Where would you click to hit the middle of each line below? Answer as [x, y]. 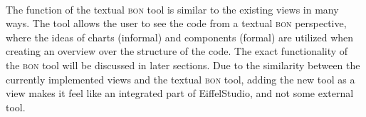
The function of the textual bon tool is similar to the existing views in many [172, 9]
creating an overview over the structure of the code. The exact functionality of [177, 51]
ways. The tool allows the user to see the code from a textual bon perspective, [176, 23]
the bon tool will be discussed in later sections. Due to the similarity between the [183, 65]
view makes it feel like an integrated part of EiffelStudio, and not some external [180, 93]
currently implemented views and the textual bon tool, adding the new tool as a [181, 79]
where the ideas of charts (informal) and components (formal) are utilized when [180, 37]
